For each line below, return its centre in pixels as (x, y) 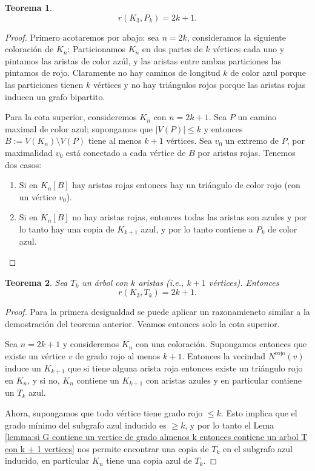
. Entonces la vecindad (224, 355)
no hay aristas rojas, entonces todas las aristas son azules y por (190, 217)
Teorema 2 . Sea (36, 282)
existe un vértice (35, 355)
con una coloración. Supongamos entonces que (221, 344)
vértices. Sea (189, 141)
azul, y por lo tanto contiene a (197, 229)
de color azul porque (268, 73)
